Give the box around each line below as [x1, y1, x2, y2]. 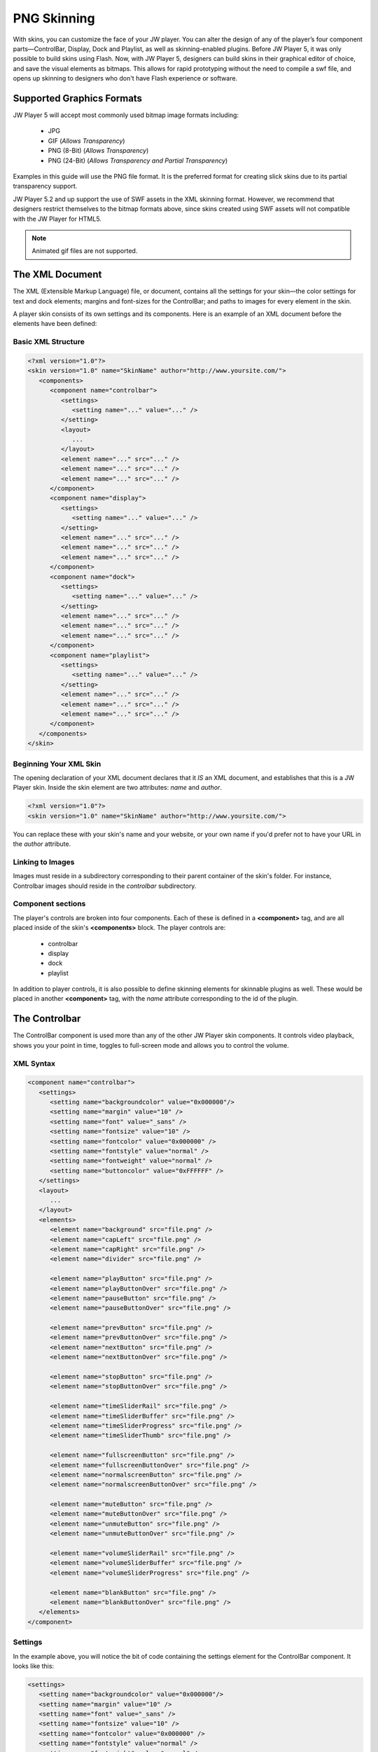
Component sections [13, 899, 86, 909]
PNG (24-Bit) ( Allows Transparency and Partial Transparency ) [48, 156, 228, 165]
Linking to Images [13, 857, 75, 867]
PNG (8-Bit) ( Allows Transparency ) [48, 146, 149, 155]
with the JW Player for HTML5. [13, 214, 101, 223]
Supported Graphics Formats [13, 92, 143, 104]
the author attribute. [13, 840, 71, 848]
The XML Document [13, 268, 102, 280]
